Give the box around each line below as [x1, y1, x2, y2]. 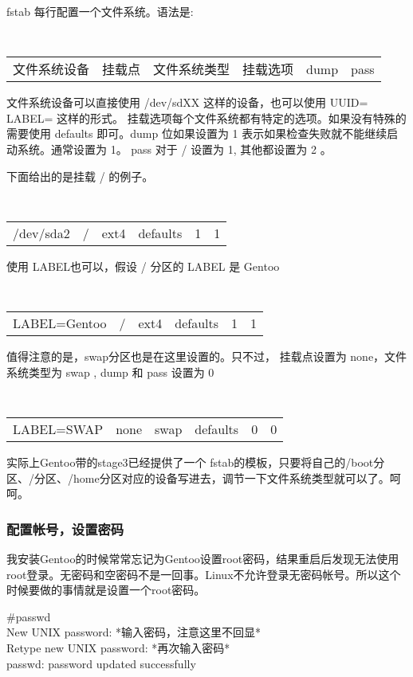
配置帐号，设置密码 [6, 519, 124, 538]
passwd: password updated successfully [6, 655, 196, 671]
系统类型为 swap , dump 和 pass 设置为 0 [6, 363, 214, 380]
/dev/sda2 [13, 223, 70, 242]
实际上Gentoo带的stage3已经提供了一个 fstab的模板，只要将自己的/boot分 [6, 453, 385, 470]
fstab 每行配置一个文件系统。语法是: [6, 3, 194, 19]
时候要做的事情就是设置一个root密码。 [6, 581, 206, 598]
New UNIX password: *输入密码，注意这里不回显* [6, 624, 262, 640]
